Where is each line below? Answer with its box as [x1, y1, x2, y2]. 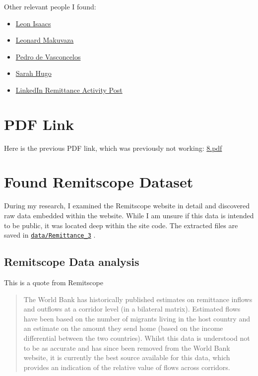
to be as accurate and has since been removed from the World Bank [23, 342, 230, 353]
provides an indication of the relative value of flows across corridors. [23, 362, 230, 372]
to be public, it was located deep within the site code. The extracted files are [4, 220, 238, 230]
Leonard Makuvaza [15, 35, 74, 45]
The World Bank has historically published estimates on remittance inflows [23, 294, 253, 304]
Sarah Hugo [15, 68, 52, 78]
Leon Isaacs [15, 18, 51, 28]
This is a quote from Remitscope [4, 277, 103, 288]
